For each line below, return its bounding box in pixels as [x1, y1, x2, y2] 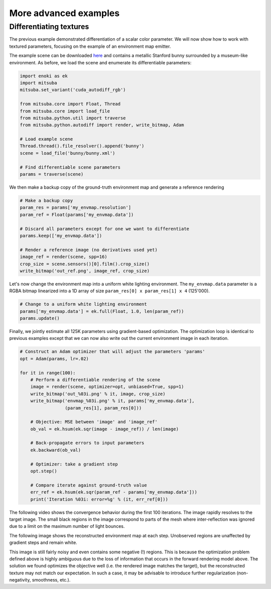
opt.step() [30, 468, 57, 474]
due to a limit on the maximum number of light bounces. [9, 523, 125, 529]
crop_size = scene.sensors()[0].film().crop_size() [20, 261, 150, 267]
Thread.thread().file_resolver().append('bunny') [20, 143, 145, 149]
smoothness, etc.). [32, 577, 71, 583]
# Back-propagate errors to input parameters [30, 440, 145, 446]
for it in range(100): [20, 370, 76, 376]
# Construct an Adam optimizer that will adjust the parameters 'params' [20, 349, 205, 355]
